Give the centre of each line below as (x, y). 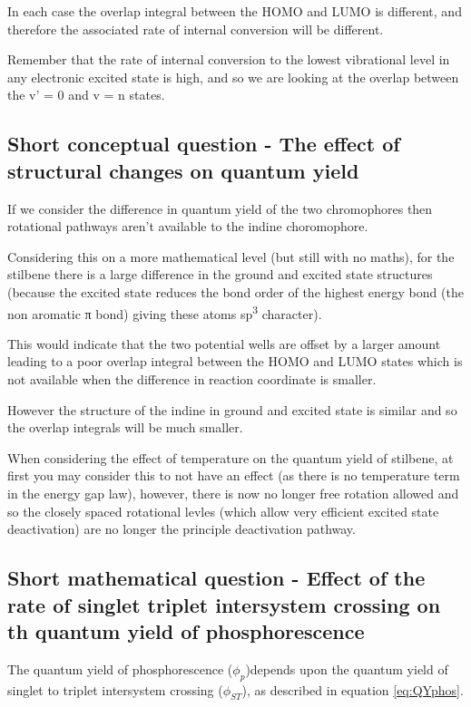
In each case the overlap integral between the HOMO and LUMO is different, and (235, 11)
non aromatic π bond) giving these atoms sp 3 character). (165, 312)
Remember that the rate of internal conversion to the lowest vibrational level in (229, 59)
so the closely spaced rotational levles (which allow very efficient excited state (223, 511)
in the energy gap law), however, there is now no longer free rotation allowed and (233, 493)
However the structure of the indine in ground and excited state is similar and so (232, 409)
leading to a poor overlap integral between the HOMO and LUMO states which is (235, 361)
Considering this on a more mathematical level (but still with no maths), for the (231, 256)
